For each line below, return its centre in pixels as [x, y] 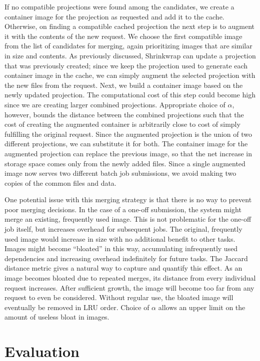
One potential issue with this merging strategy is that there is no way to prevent [128, 199]
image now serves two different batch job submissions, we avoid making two [120, 173]
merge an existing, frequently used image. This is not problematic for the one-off [128, 219]
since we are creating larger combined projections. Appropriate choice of [115, 104]
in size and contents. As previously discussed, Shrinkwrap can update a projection [130, 55]
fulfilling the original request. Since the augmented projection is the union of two [128, 134]
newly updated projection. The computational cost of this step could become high [130, 95]
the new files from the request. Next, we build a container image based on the [124, 85]
